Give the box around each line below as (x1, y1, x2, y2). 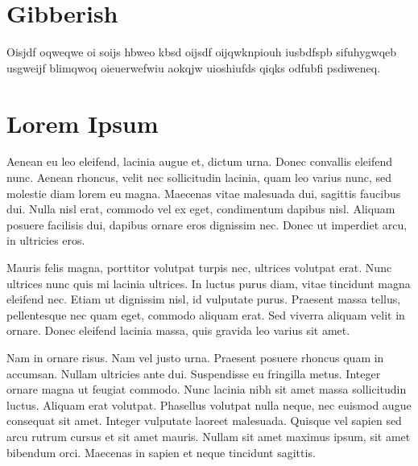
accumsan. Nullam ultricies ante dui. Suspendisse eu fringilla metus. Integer (6, 365, 381, 381)
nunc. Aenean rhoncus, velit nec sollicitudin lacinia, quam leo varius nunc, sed (6, 169, 391, 186)
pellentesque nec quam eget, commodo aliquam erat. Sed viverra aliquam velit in (6, 306, 405, 323)
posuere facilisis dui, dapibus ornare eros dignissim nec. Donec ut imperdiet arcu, (6, 216, 408, 233)
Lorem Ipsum (6, 106, 159, 139)
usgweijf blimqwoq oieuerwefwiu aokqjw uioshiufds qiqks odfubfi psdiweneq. (6, 59, 381, 76)
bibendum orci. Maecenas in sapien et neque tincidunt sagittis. (6, 443, 316, 460)
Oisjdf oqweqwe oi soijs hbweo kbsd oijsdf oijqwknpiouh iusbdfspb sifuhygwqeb (6, 43, 397, 60)
